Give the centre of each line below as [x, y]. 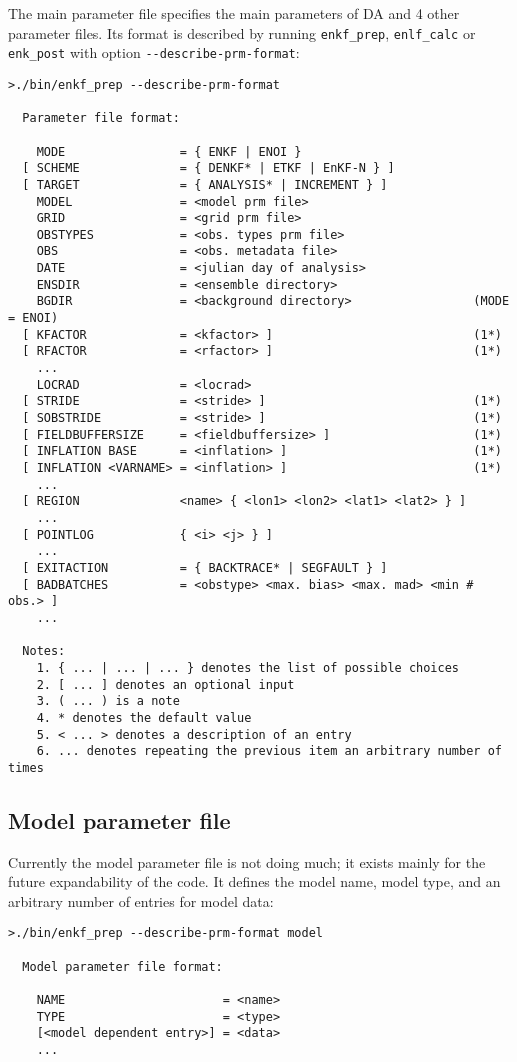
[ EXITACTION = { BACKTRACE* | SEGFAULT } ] [205, 567]
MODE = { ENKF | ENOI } [169, 151]
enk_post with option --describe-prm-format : [154, 52]
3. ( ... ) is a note [108, 701]
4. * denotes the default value [144, 717]
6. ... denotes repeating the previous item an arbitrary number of [269, 751]
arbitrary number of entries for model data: [141, 900]
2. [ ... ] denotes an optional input [165, 684]
